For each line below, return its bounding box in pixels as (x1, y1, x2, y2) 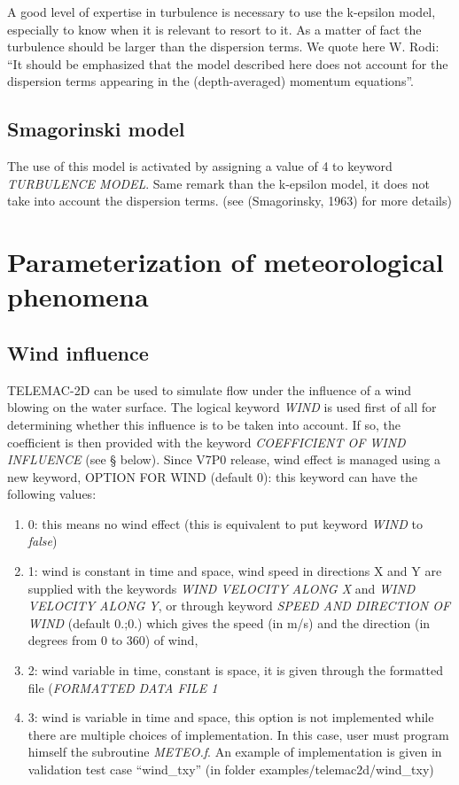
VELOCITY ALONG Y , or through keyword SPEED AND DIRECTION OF (27, 596, 451, 615)
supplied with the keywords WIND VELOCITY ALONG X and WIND (27, 579, 416, 597)
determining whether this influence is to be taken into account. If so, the (7, 415, 401, 433)
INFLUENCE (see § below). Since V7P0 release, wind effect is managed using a (7, 450, 441, 469)
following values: (7, 485, 97, 503)
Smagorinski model (7, 115, 185, 143)
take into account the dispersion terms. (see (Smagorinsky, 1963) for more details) (7, 191, 452, 210)
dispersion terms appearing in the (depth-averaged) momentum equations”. (7, 72, 414, 90)
